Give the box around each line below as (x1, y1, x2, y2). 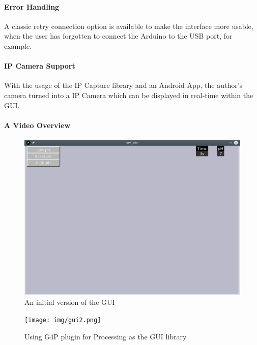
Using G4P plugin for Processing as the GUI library (24, 331, 187, 341)
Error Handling (4, 1, 60, 12)
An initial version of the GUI (24, 297, 115, 307)
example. (4, 40, 32, 51)
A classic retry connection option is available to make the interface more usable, (4, 20, 253, 31)
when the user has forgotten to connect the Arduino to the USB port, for (4, 30, 233, 41)
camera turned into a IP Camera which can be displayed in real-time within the (4, 89, 253, 100)
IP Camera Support (4, 60, 75, 71)
